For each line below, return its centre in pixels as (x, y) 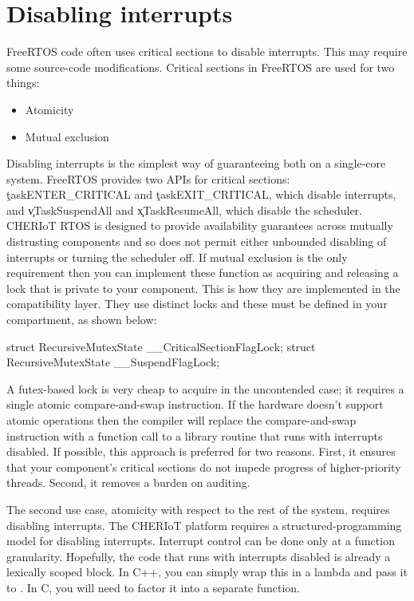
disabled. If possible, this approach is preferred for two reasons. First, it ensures (201, 451)
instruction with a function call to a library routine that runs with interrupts (195, 435)
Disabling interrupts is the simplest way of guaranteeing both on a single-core (196, 163)
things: (23, 83)
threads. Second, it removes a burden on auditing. (128, 482)
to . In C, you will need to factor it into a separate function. (154, 587)
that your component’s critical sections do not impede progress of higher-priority (204, 467)
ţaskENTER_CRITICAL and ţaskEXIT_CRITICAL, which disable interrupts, (201, 194)
